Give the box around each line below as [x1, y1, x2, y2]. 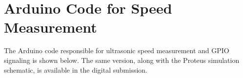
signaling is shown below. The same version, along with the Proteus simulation [4, 55, 240, 65]
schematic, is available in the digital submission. [4, 64, 147, 75]
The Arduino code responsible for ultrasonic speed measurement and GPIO [4, 45, 229, 56]
